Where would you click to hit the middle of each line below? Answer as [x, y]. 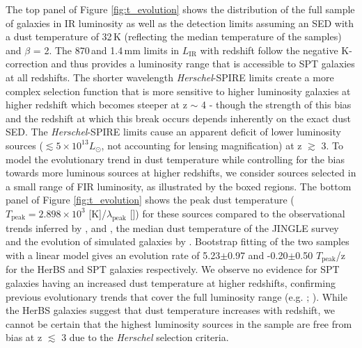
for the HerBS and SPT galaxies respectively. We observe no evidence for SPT [173, 269]
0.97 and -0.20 [258, 255]
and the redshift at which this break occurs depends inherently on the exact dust [179, 118]
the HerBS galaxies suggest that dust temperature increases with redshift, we [171, 310]
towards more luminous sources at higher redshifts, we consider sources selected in [181, 173]
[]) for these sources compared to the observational [237, 213]
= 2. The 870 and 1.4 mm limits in [106, 50]
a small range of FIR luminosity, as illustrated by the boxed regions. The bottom [179, 186]
